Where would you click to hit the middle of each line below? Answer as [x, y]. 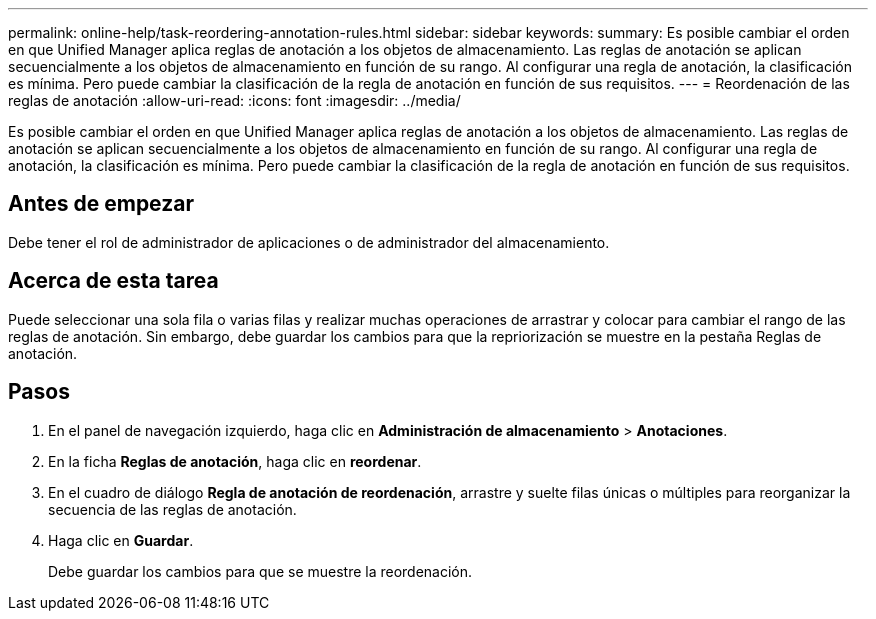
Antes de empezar [101, 204]
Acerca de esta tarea [113, 281]
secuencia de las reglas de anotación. [172, 509]
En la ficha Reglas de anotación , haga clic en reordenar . [235, 461]
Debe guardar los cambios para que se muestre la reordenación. [260, 571]
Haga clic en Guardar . [121, 540]
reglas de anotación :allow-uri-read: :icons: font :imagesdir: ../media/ [234, 100]
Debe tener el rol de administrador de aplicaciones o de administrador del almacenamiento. [309, 242]
